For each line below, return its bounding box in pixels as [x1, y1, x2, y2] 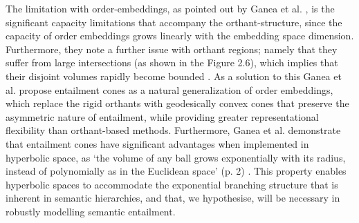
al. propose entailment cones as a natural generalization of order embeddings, [6, 82, 333, 97]
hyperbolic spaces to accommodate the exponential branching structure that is [6, 177, 338, 191]
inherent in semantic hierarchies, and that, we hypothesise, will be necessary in [6, 191, 340, 205]
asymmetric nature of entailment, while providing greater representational [6, 109, 319, 124]
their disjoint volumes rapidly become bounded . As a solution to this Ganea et [6, 68, 342, 83]
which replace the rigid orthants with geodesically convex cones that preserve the [6, 96, 349, 110]
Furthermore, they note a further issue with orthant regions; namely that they [6, 41, 338, 56]
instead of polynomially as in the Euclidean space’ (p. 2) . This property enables [6, 164, 347, 178]
